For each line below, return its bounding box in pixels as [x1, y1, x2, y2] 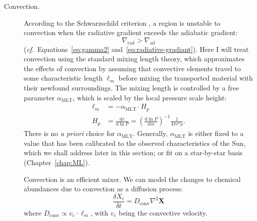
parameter [24, 92, 55, 102]
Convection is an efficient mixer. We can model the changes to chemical [24, 174, 241, 184]
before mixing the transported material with [118, 73, 253, 83]
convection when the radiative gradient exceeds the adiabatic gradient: [24, 27, 238, 38]
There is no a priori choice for [24, 128, 115, 138]
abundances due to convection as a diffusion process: [24, 183, 183, 194]
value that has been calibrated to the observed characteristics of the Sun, [24, 137, 246, 148]
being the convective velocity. [118, 207, 207, 218]
